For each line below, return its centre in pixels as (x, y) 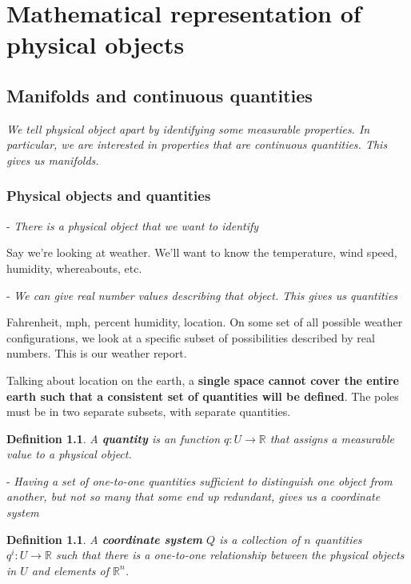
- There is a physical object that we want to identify (133, 225)
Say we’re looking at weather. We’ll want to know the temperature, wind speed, (202, 252)
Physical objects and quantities (109, 196)
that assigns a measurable (332, 438)
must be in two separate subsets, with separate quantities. (149, 412)
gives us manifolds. (53, 160)
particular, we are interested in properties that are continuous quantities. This (197, 144)
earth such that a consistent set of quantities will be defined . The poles (203, 396)
